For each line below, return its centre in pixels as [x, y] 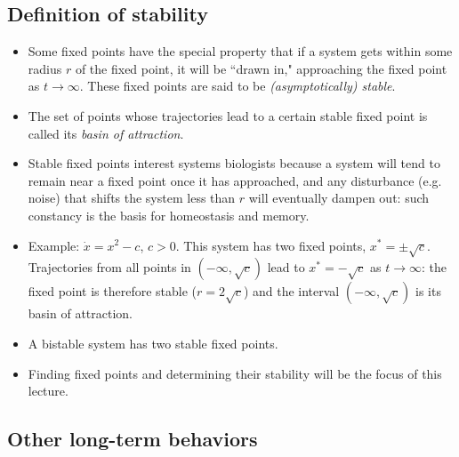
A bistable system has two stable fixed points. [153, 343]
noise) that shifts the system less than [132, 198]
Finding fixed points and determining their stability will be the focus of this [235, 373]
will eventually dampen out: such [339, 198]
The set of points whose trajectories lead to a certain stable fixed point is [228, 115]
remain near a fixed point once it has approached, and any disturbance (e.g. [235, 180]
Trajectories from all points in [109, 267]
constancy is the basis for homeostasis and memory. [169, 215]
